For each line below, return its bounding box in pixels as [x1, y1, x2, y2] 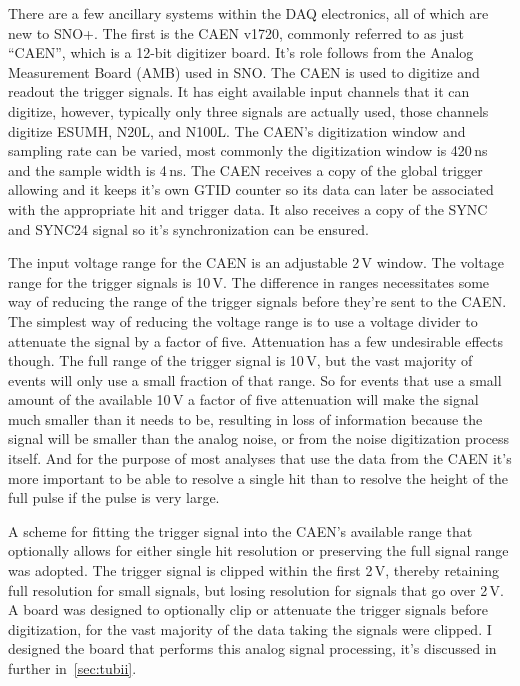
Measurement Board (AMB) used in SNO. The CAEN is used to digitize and [8, 61, 480, 82]
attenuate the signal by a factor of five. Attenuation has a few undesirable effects [8, 330, 504, 351]
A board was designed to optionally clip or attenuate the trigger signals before [8, 599, 489, 620]
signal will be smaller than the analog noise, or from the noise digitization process [8, 428, 510, 449]
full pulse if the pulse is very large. [8, 487, 220, 508]
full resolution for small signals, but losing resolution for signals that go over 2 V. [8, 579, 504, 600]
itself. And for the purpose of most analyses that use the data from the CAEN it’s [8, 448, 512, 469]
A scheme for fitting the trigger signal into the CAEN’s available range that [8, 520, 473, 541]
